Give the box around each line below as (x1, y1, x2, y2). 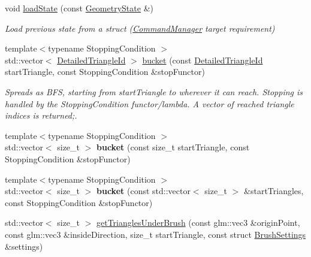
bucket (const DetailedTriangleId (142, 53, 263, 66)
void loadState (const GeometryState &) (5, 2, 153, 14)
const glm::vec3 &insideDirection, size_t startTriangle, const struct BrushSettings (5, 228, 306, 240)
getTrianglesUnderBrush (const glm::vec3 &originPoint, (96, 216, 300, 229)
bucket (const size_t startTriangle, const (96, 141, 250, 153)
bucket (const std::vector (96, 185, 191, 197)
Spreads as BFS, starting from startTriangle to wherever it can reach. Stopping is (5, 85, 303, 98)
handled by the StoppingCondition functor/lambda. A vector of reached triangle (5, 97, 294, 110)
